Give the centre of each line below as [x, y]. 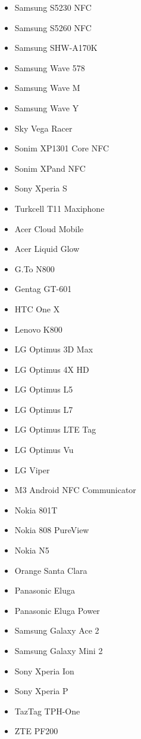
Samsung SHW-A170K [56, 48]
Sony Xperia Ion [44, 670]
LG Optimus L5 [44, 389]
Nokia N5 [32, 550]
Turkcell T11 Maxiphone [59, 208]
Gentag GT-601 [43, 289]
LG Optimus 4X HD [52, 369]
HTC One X [37, 308]
